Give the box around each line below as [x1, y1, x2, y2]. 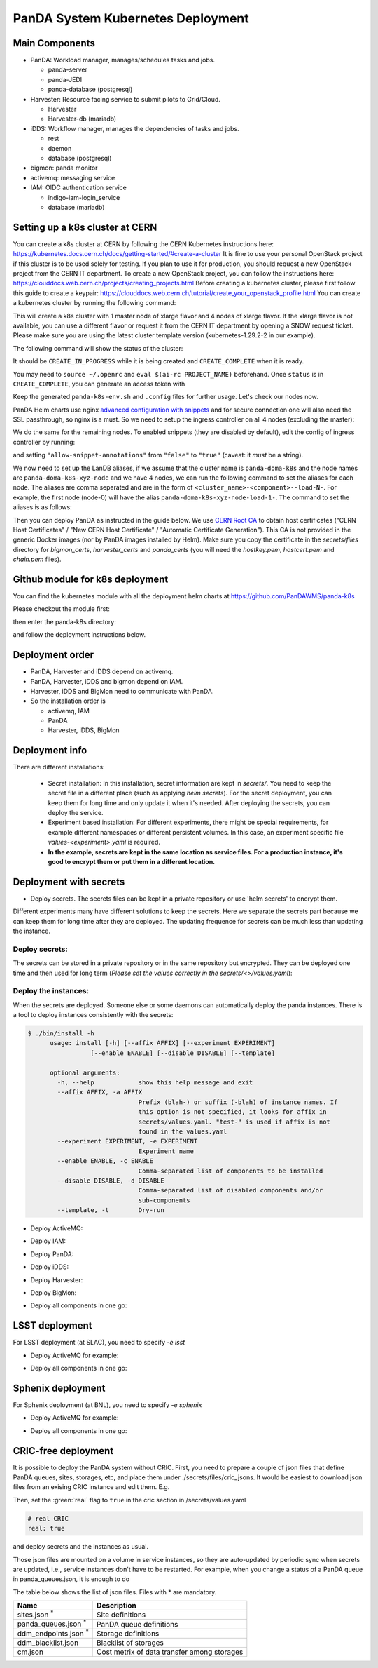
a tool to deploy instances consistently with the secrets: [13, 1011, 174, 1019]
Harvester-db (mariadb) [48, 114, 117, 123]
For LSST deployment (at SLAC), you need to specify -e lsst [13, 1338, 185, 1347]
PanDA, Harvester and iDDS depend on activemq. [30, 667, 174, 676]
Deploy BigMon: [30, 1289, 77, 1297]
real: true [27, 1524, 65, 1533]
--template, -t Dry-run [57, 1206, 164, 1214]
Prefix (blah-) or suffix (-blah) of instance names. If [138, 1098, 338, 1106]
